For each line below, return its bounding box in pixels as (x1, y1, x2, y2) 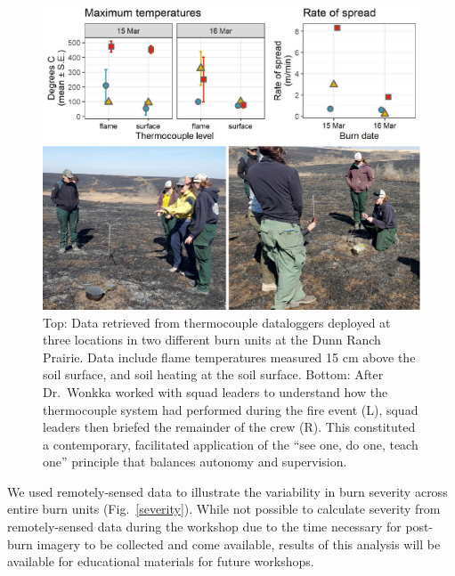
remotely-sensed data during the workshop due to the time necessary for (7, 517, 402, 536)
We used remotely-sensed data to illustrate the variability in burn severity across (7, 482, 448, 500)
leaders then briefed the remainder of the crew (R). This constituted (43, 418, 416, 436)
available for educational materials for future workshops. (7, 552, 314, 571)
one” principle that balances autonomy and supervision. (43, 452, 347, 471)
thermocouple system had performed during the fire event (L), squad (43, 400, 418, 418)
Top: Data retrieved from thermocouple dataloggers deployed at (43, 312, 391, 331)
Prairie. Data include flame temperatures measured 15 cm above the (43, 347, 416, 366)
